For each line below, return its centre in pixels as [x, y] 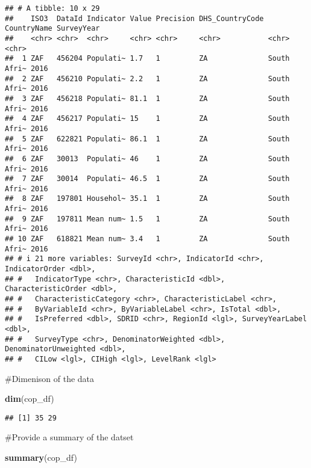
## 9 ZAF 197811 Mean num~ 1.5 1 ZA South [147, 219]
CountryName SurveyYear [52, 29]
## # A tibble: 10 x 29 [52, 8]
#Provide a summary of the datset [69, 437]
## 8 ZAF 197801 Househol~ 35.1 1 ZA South [147, 199]
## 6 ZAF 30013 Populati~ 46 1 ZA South [147, 159]
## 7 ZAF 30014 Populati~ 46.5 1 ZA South [147, 179]
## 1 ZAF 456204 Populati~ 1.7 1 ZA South [147, 59]
